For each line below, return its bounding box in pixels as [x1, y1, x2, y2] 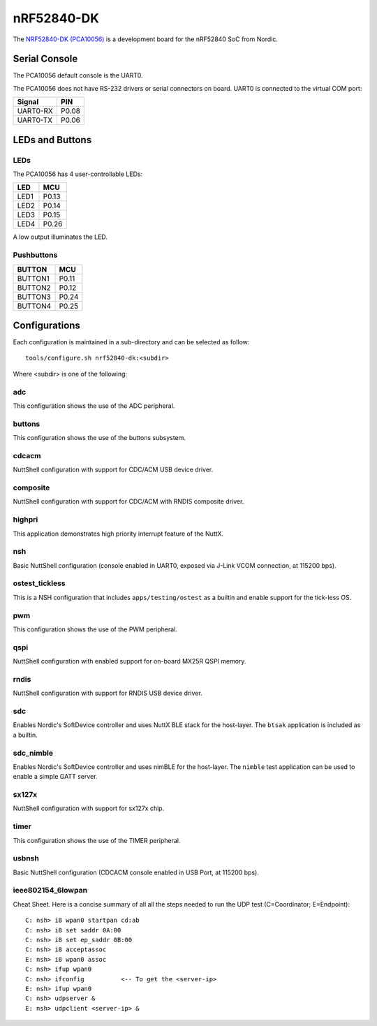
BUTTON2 [17, 283, 52, 293]
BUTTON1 [17, 273, 50, 283]
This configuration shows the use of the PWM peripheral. [13, 625, 178, 633]
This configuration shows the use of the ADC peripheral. [13, 402, 175, 410]
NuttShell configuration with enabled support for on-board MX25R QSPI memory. [13, 657, 246, 666]
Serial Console [13, 53, 78, 65]
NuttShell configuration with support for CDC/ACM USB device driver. [13, 465, 214, 474]
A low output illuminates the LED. [13, 233, 108, 241]
